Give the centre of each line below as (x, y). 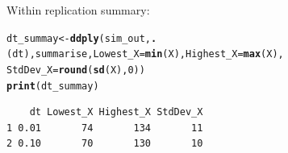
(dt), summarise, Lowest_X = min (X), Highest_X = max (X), (145, 54)
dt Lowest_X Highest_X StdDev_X (116, 112)
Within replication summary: (78, 10)
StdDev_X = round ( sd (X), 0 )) (76, 70)
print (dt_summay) (53, 86)
